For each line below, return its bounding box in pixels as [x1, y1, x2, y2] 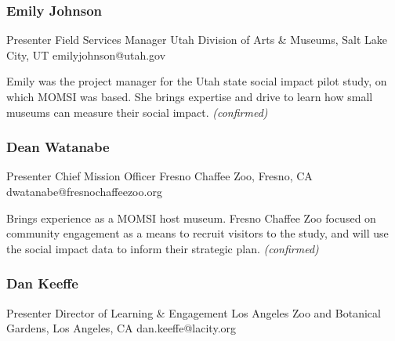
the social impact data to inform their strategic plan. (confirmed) [6, 240, 319, 256]
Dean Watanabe [6, 137, 110, 157]
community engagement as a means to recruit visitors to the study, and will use [6, 225, 389, 241]
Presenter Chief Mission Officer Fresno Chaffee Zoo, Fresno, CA [6, 168, 313, 184]
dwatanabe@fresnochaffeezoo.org [6, 183, 162, 199]
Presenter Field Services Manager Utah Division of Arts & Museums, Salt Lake [6, 31, 387, 48]
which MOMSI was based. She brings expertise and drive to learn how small [6, 89, 373, 104]
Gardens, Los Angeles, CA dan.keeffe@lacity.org [6, 320, 237, 336]
